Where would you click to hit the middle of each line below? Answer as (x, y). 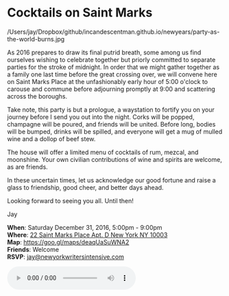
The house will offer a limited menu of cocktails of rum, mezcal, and (103, 152)
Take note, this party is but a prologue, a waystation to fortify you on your (111, 109)
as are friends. (27, 167)
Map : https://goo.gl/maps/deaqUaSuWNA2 (68, 242)
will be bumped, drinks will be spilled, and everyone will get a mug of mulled (115, 131)
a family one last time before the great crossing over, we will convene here (112, 74)
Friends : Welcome (33, 249)
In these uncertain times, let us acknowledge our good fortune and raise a (111, 180)
